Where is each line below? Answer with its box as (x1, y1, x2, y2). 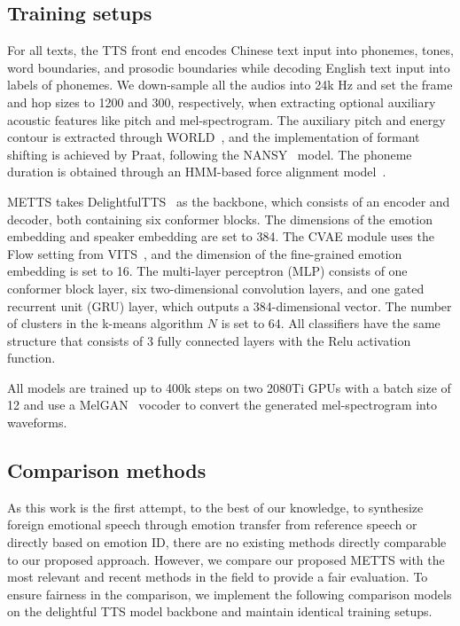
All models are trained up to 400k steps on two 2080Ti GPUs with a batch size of (7, 378, 451, 396)
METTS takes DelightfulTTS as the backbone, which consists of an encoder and (7, 192, 450, 210)
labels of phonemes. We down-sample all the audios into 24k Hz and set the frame (7, 75, 453, 94)
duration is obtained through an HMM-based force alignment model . (7, 162, 386, 181)
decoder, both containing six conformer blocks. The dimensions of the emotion (7, 209, 433, 228)
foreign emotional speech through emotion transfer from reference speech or (7, 515, 417, 534)
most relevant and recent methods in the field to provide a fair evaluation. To (7, 567, 428, 586)
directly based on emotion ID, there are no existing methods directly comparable (7, 533, 447, 552)
